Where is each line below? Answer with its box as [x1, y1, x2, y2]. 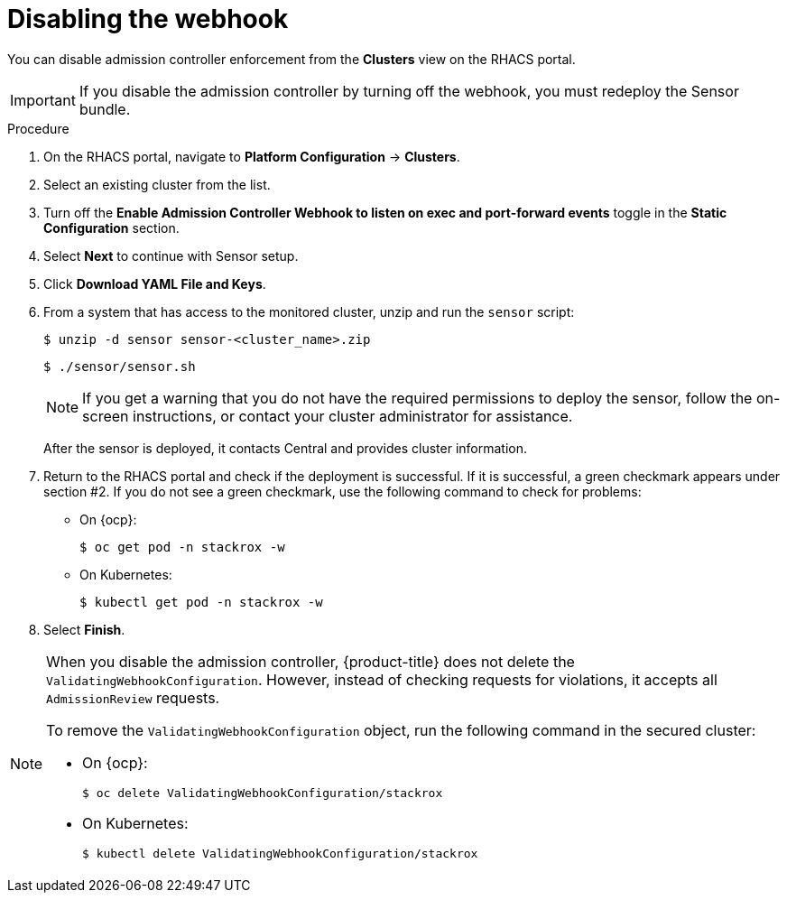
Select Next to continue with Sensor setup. [43, 247, 299, 264]
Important [10, 90, 76, 109]
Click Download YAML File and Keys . [43, 275, 266, 292]
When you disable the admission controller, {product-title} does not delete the [46, 652, 575, 671]
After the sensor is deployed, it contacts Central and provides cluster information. [43, 440, 528, 456]
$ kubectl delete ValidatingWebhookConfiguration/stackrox [82, 846, 478, 860]
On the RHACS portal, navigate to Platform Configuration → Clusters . [43, 148, 460, 164]
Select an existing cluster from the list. [43, 176, 271, 192]
